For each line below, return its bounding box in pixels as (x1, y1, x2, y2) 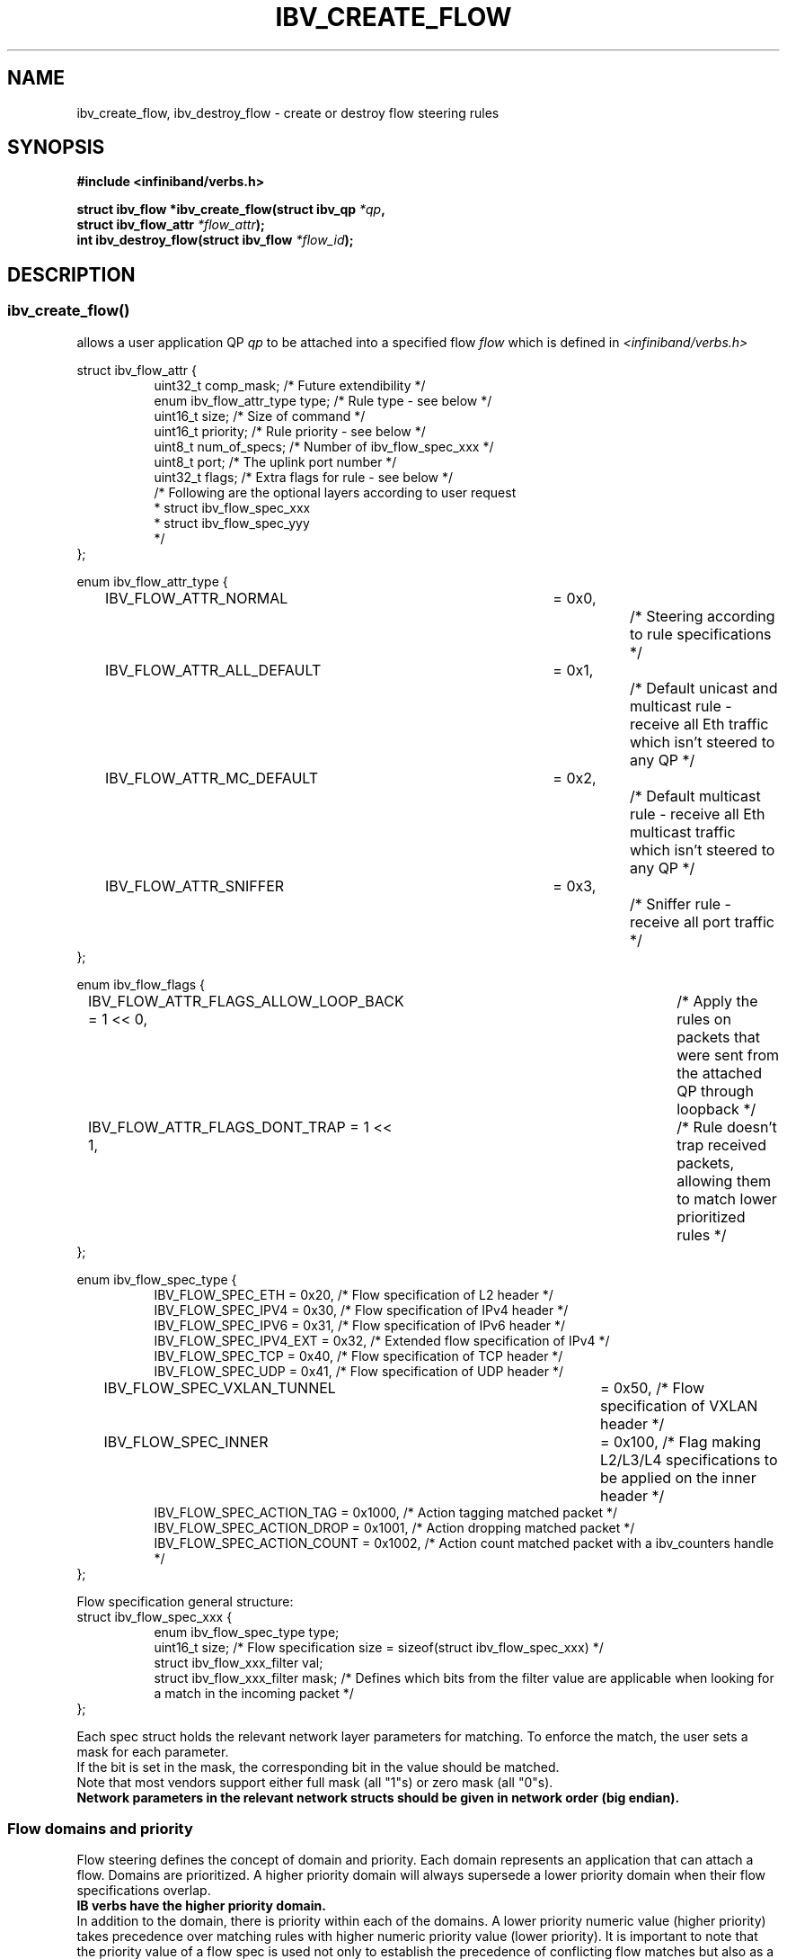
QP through (676, 1081, 754, 1100)
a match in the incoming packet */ (154, 1685, 354, 1701)
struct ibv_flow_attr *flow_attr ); (76, 217, 265, 233)
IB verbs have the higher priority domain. (76, 1898, 326, 1914)
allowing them (676, 1171, 771, 1190)
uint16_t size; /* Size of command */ (154, 407, 366, 424)
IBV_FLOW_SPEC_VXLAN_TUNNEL (103, 1378, 336, 1397)
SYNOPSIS (7, 136, 105, 159)
